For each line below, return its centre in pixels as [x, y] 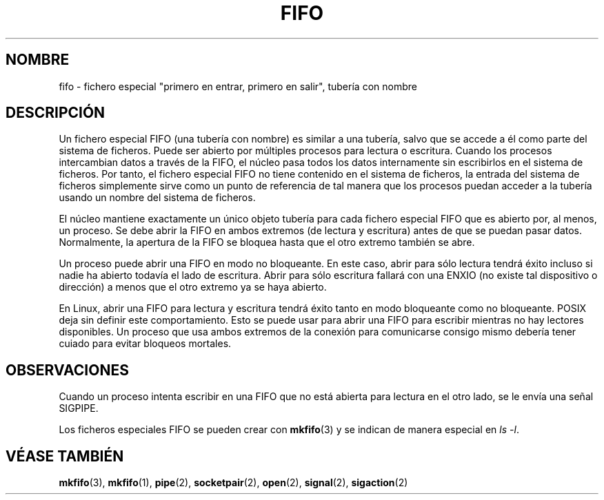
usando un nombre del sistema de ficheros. [157, 198]
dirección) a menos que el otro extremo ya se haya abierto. [193, 287]
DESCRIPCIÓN [56, 113]
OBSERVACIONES [67, 370]
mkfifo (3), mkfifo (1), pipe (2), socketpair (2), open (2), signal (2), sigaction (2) [233, 483]
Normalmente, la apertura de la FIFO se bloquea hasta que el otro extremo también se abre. [267, 242]
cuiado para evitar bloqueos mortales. [145, 344]
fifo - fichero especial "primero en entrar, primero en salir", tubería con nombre [238, 86]
